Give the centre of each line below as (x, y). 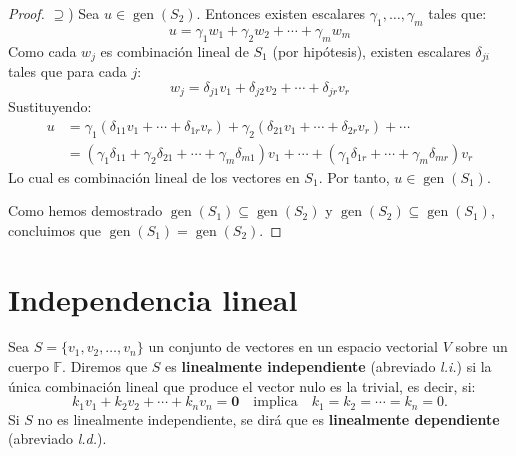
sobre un (481, 346)
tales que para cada (67, 71)
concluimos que (55, 229)
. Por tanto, (354, 176)
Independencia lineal (153, 298)
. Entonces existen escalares (281, 13)
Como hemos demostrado (85, 210)
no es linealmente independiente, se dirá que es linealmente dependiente (268, 418)
